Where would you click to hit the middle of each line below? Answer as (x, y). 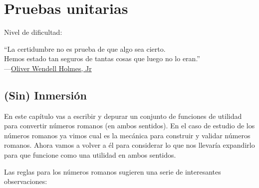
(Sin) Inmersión (45, 95)
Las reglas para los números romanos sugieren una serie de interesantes (113, 171)
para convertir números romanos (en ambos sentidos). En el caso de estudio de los (129, 126)
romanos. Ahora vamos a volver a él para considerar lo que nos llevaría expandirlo (129, 145)
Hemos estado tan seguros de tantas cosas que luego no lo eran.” (102, 58)
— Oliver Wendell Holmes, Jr (48, 68)
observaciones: (26, 181)
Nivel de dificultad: (33, 32)
